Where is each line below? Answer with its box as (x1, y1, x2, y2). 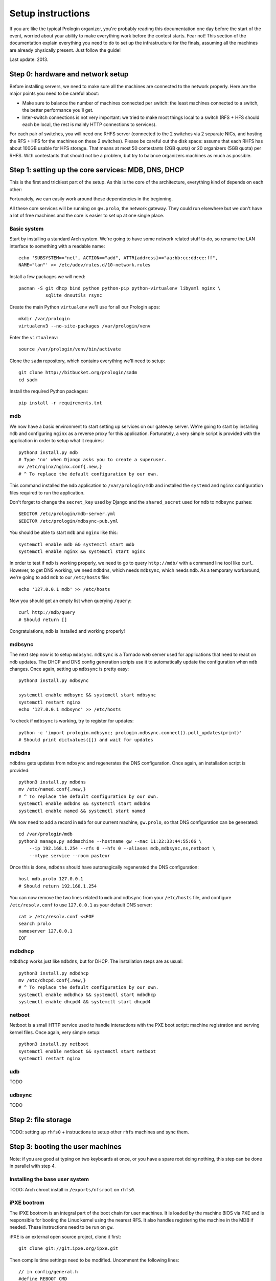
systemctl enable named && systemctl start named (18, 808, 146, 814)
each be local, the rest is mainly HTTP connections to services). (22, 121, 157, 128)
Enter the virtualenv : (9, 335, 58, 341)
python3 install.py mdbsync (18, 678, 89, 684)
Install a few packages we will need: (9, 273, 85, 279)
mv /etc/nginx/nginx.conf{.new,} (18, 464, 102, 470)
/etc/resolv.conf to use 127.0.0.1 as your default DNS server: (9, 902, 152, 908)
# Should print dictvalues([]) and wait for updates (18, 737, 153, 743)
